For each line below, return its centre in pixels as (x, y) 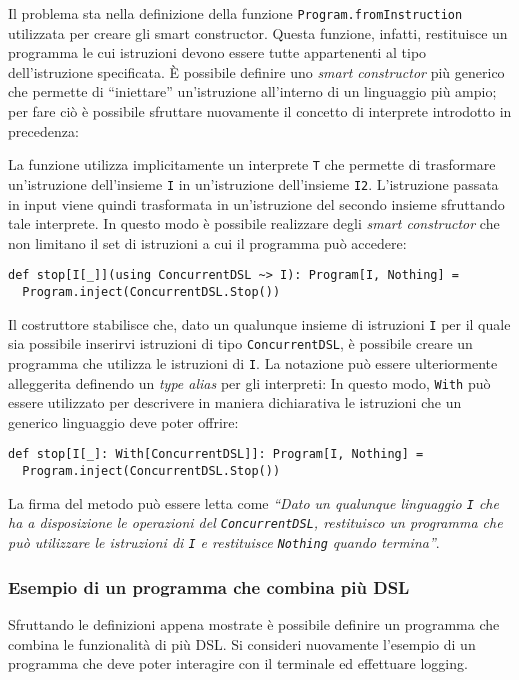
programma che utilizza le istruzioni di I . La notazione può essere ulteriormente (253, 362)
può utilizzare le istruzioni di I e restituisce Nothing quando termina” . (224, 542)
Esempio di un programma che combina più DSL (209, 586)
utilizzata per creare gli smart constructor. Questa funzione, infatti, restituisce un (258, 32)
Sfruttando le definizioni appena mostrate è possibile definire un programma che (254, 623)
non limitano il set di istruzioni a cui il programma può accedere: (207, 242)
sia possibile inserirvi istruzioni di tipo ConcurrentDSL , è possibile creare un (240, 343)
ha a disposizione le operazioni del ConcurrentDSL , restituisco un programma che (255, 522)
